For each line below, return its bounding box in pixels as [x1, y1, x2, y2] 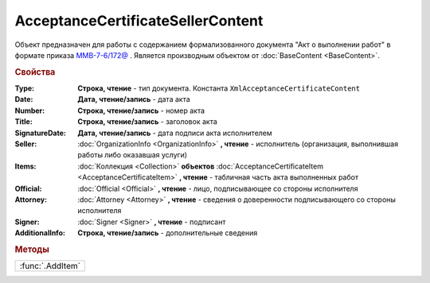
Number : [14, 106, 45, 115]
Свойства [14, 66, 56, 77]
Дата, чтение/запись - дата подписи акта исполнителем [77, 128, 272, 138]
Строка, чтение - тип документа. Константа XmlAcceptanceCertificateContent [77, 83, 361, 93]
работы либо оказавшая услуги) [77, 150, 187, 160]
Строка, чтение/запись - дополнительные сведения [77, 228, 258, 238]
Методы [14, 243, 49, 254]
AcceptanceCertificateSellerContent [14, 12, 264, 29]
